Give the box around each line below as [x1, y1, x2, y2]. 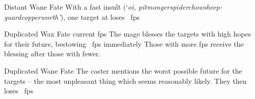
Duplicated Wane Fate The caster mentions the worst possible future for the [4, 65, 242, 76]
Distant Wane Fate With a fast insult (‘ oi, [4, 2, 136, 12]
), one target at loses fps [60, 11, 140, 22]
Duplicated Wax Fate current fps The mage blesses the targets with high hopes [4, 28, 251, 39]
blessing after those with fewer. [4, 48, 101, 59]
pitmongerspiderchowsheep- [138, 2, 222, 12]
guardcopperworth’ [4, 11, 61, 22]
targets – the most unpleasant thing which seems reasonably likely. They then [4, 75, 247, 86]
